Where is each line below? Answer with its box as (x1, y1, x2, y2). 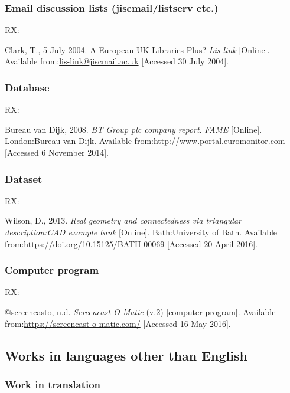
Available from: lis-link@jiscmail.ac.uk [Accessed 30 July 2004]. (5, 55, 229, 67)
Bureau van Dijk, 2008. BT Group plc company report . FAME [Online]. (5, 123, 262, 135)
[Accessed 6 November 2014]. (5, 146, 109, 158)
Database (5, 80, 50, 94)
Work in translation (5, 376, 101, 391)
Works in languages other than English (5, 346, 247, 364)
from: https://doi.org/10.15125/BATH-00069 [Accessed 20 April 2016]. (5, 237, 258, 250)
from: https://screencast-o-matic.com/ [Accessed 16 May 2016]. (5, 317, 231, 329)
